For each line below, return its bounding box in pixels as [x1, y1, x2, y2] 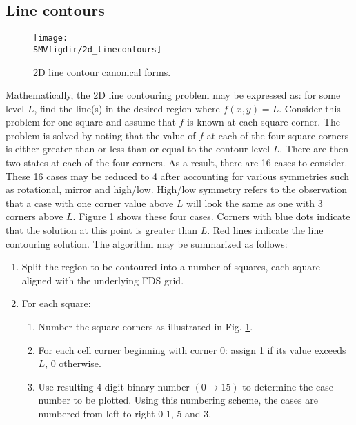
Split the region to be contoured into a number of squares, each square [21, 259, 320, 274]
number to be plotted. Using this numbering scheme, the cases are [38, 393, 318, 407]
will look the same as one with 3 [186, 195, 323, 210]
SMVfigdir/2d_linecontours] [33, 44, 162, 55]
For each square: [21, 296, 91, 310]
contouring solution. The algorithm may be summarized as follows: [6, 236, 288, 250]
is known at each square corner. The [187, 115, 341, 129]
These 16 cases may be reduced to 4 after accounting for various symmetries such [6, 168, 350, 183]
